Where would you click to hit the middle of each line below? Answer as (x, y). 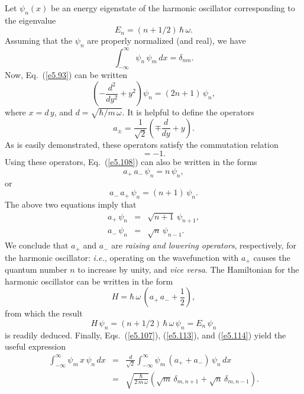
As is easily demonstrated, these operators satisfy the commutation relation (142, 144)
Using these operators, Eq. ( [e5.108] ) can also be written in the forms (131, 162)
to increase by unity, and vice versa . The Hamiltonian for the (188, 269)
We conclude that (37, 245)
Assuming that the (39, 41)
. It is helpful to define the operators (188, 112)
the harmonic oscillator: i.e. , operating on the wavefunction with (122, 257)
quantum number (36, 269)
